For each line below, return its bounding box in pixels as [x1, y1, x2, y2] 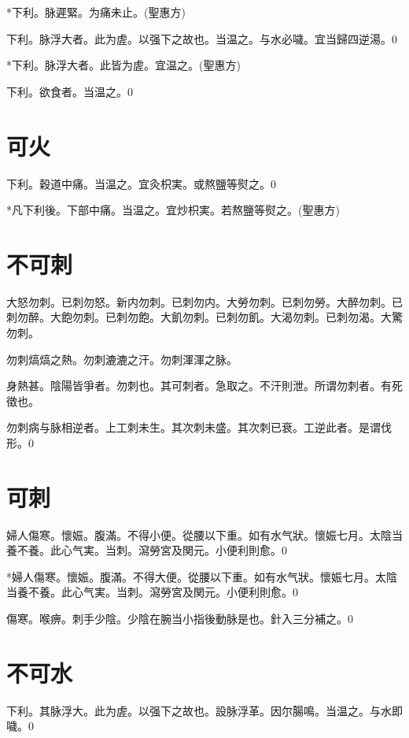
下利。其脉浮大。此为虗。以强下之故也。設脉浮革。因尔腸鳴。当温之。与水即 [6, 702, 403, 718]
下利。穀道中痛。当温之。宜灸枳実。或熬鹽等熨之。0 [6, 175, 276, 191]
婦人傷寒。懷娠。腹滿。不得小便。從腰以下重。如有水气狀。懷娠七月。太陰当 [6, 526, 403, 543]
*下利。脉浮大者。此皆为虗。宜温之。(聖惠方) [6, 57, 241, 73]
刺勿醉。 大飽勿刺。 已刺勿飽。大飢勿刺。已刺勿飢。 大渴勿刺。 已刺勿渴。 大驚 [6, 309, 403, 325]
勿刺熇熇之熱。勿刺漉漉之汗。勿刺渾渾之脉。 [6, 350, 238, 367]
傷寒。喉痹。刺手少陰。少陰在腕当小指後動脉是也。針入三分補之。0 [6, 610, 353, 627]
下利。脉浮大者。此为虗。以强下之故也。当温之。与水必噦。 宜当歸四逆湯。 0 [6, 30, 397, 46]
